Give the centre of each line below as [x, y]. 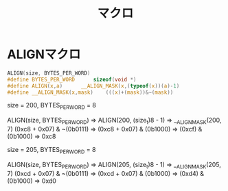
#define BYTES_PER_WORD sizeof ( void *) [72, 79]
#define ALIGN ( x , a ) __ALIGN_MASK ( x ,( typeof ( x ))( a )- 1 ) [93, 86]
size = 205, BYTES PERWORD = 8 [52, 151]
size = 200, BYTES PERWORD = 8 [52, 106]
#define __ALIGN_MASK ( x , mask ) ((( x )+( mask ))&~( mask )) [90, 92]
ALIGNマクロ [44, 54]
